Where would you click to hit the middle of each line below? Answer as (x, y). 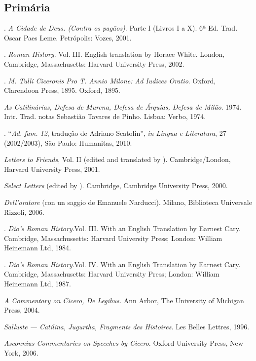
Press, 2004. (22, 310)
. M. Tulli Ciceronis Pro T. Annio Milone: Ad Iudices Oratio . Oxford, (110, 80)
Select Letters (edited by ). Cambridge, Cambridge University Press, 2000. (116, 185)
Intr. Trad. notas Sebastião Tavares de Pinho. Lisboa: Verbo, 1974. (105, 116)
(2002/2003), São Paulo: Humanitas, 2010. (68, 142)
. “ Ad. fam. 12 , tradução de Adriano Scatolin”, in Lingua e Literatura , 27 (115, 133)
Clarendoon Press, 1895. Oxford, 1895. (62, 90)
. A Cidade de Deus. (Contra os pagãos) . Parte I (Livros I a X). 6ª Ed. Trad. (121, 28)
